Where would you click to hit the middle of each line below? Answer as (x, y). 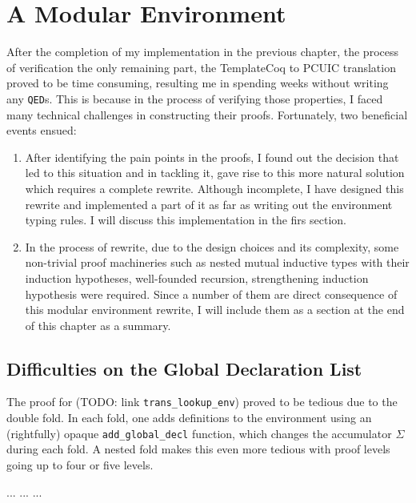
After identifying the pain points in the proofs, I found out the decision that (212, 157)
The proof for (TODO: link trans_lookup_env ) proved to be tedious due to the (202, 402)
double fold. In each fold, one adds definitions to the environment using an (189, 418)
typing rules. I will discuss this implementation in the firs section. (186, 220)
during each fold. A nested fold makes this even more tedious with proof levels (198, 449)
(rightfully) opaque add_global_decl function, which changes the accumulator (199, 433)
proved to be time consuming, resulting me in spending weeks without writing (198, 83)
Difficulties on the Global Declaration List (184, 368)
